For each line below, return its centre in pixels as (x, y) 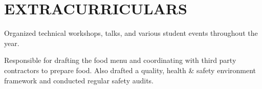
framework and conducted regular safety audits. (79, 80)
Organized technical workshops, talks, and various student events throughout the (131, 33)
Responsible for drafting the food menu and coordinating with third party (120, 60)
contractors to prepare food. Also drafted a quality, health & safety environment (130, 70)
